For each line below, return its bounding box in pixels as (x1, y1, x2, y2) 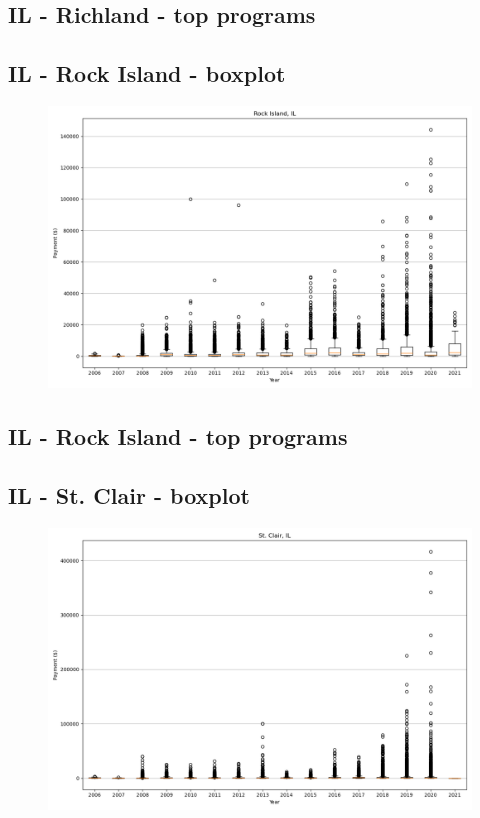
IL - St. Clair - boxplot (8, 480, 250, 511)
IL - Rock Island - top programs (8, 421, 348, 452)
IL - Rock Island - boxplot (8, 58, 286, 89)
